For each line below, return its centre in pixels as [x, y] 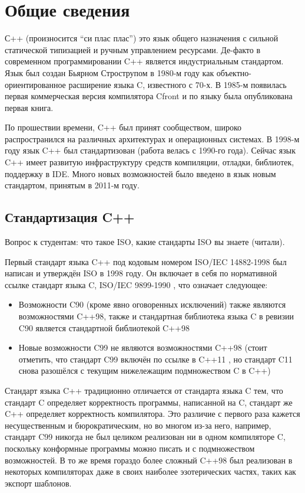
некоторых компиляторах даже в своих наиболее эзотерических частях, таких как [150, 471]
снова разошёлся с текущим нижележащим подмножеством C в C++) [145, 370]
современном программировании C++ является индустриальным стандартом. [144, 61]
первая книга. [29, 107]
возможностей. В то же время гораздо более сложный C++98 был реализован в [149, 460]
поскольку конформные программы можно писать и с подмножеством [130, 448]
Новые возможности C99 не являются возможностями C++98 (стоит [143, 347]
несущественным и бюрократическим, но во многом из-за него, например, [138, 425]
